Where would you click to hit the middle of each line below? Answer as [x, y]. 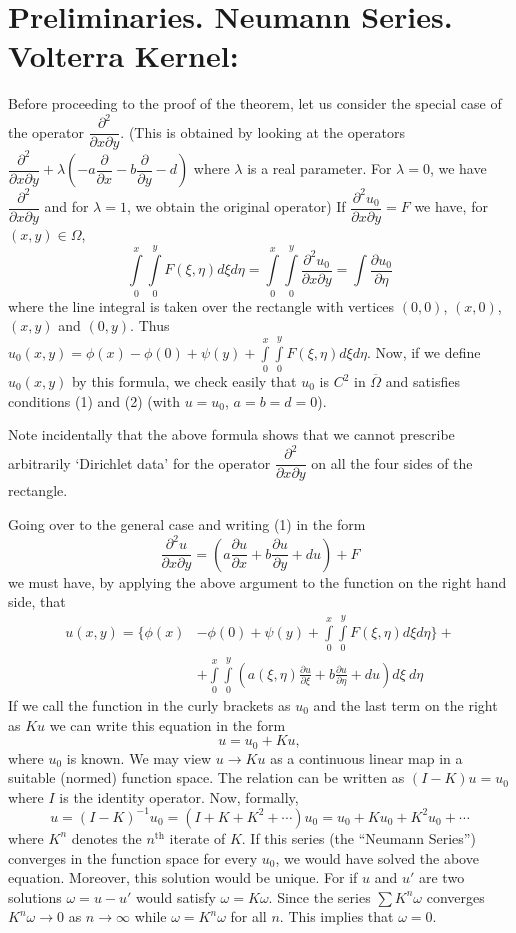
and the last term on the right [405, 705]
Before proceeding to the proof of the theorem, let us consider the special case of [255, 103]
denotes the [106, 837]
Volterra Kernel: [123, 55]
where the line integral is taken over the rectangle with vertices [201, 305]
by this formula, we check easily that [184, 381]
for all [248, 916]
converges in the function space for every [133, 857]
